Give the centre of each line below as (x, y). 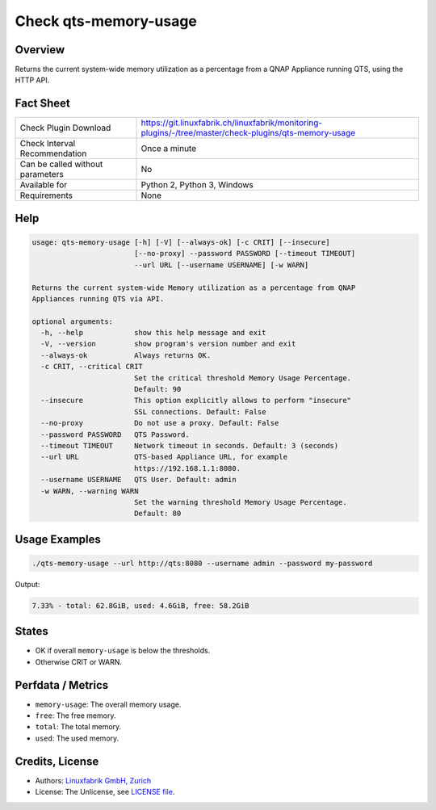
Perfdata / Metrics (62, 685)
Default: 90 (157, 389)
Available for (44, 185)
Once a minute (169, 149)
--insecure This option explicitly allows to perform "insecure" (196, 401)
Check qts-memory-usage (106, 21)
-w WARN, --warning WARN (90, 491)
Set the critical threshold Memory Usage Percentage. (242, 378)
